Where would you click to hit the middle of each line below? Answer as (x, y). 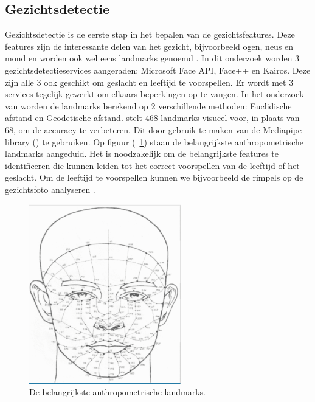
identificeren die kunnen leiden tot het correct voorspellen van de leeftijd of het (152, 165)
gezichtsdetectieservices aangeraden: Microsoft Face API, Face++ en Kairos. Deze (158, 70)
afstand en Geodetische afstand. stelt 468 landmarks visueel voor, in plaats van (152, 118)
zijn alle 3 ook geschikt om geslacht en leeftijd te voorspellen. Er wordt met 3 (149, 82)
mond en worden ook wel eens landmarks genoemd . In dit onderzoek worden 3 (152, 58)
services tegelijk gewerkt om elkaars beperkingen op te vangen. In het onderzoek (154, 94)
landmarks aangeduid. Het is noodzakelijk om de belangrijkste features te (142, 154)
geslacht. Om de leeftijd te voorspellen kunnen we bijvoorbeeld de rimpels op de (154, 177)
